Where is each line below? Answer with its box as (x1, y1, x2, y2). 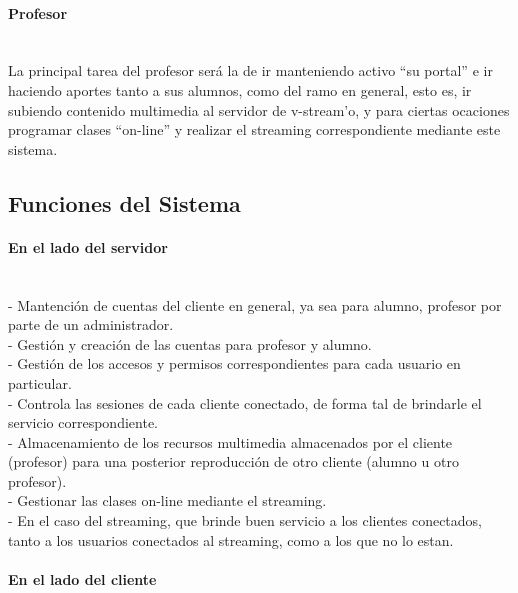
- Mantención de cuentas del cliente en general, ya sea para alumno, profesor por (8, 294, 502, 315)
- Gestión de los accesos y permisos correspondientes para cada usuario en (8, 353, 461, 374)
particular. (8, 372, 72, 393)
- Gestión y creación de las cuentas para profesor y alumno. (8, 333, 372, 354)
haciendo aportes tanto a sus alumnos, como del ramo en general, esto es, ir (8, 79, 472, 100)
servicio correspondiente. (8, 412, 158, 433)
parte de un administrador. (8, 314, 174, 335)
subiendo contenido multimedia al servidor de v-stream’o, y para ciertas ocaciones (8, 99, 510, 120)
